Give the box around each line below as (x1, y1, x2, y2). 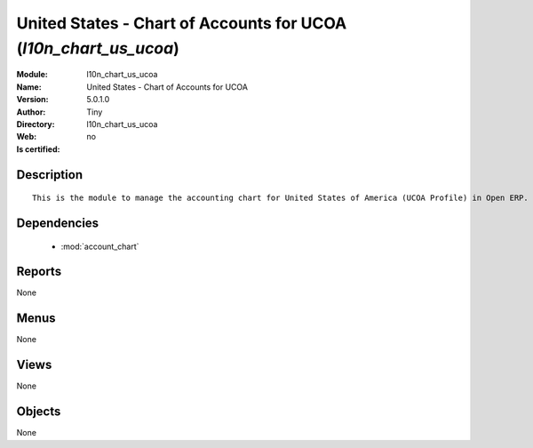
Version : (16, 94, 49, 105)
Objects (16, 404, 61, 420)
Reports (16, 264, 62, 279)
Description (16, 167, 84, 182)
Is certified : (16, 143, 60, 155)
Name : (16, 81, 42, 92)
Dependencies (16, 215, 99, 230)
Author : (16, 107, 46, 117)
